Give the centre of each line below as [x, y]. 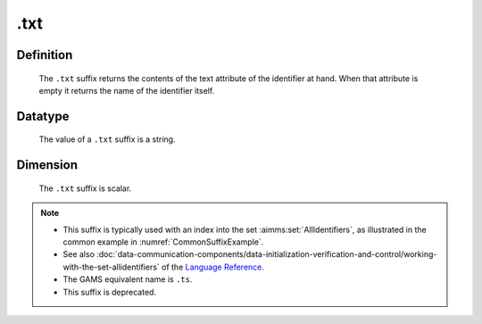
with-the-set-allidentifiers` [111, 267]
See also [79, 254]
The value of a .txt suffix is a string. [107, 139]
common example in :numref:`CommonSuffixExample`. [163, 242]
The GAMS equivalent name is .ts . [128, 279]
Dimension [47, 165]
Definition [45, 55]
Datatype [43, 116]
